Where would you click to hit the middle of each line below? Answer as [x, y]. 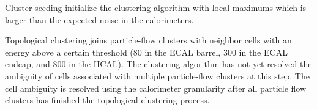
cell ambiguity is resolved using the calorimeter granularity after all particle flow [156, 88]
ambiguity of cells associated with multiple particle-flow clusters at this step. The [157, 75]
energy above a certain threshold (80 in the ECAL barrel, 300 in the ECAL [146, 52]
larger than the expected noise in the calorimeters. [99, 19]
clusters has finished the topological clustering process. [107, 100]
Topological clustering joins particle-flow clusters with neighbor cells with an [148, 40]
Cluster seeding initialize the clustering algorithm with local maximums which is [156, 7]
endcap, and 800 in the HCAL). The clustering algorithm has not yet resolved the [158, 64]
